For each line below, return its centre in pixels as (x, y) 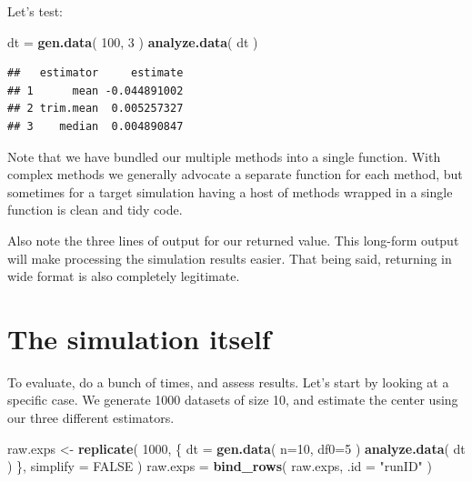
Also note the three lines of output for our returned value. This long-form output (233, 240)
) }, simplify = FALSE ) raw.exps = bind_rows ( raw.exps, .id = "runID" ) (220, 466)
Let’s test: (35, 11)
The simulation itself (139, 338)
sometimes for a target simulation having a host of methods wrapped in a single (230, 191)
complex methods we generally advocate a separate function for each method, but (235, 174)
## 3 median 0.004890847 (95, 126)
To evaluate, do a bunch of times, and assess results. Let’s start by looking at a (228, 382)
